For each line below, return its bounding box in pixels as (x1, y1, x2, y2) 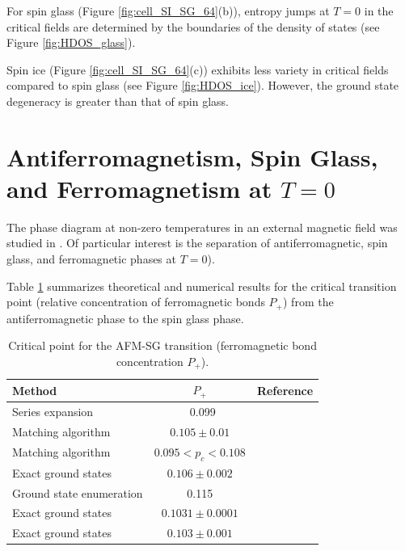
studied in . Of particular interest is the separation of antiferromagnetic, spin (6, 234, 388, 251)
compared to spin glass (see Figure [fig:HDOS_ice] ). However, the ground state (6, 77, 399, 94)
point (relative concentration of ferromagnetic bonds (6, 293, 265, 310)
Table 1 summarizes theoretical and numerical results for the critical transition (6, 277, 397, 294)
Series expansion (12, 403, 94, 420)
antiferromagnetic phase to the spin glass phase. (6, 309, 244, 326)
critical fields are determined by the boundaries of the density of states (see (6, 18, 380, 35)
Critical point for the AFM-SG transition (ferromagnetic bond (8, 337, 317, 354)
